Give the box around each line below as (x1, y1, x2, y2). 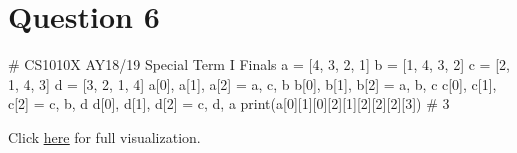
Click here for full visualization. (8, 126, 201, 147)
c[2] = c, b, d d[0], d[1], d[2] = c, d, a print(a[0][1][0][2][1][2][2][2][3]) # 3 (8, 93, 450, 114)
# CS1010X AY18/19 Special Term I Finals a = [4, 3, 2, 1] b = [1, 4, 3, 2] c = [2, (8, 54, 510, 75)
